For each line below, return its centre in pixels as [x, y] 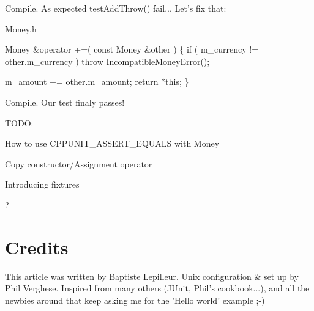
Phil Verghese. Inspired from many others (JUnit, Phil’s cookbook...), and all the [157, 288]
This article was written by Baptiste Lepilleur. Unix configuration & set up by [152, 276]
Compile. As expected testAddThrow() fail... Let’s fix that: [116, 8]
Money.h [21, 28]
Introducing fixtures [42, 184]
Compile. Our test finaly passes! [65, 102]
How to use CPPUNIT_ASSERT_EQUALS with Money [112, 143]
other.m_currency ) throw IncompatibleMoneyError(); [107, 61]
